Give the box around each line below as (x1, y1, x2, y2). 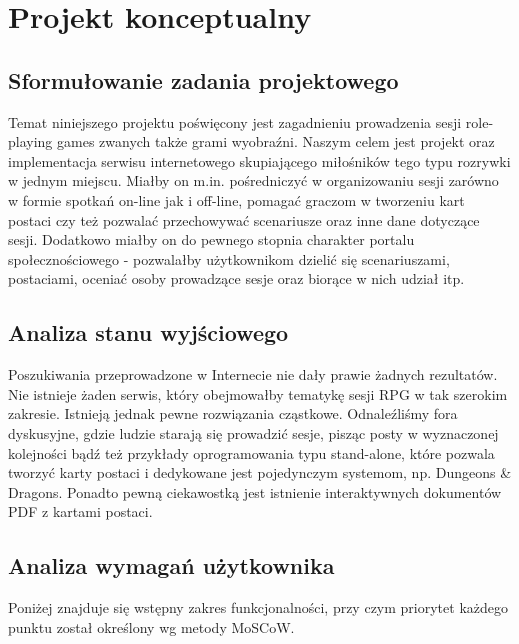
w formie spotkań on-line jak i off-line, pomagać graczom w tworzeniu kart (8, 189, 465, 210)
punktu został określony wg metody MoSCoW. (8, 616, 295, 637)
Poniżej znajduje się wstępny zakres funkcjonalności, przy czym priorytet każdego (8, 597, 508, 618)
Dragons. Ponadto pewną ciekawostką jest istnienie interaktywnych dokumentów (8, 481, 502, 502)
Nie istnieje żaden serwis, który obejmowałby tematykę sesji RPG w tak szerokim (8, 383, 508, 404)
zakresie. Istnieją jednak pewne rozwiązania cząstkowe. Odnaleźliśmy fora (8, 403, 458, 424)
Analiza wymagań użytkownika (8, 550, 335, 581)
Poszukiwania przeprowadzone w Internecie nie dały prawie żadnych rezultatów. (8, 364, 498, 385)
